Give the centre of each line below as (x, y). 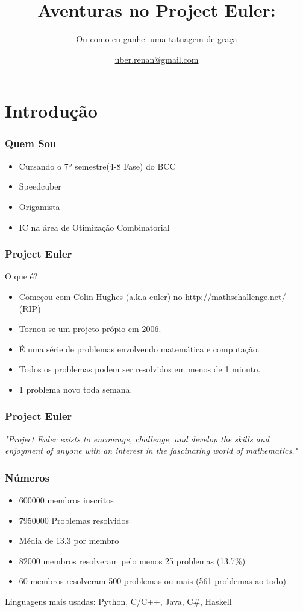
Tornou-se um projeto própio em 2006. (90, 329)
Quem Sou (31, 143)
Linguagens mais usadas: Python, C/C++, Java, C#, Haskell (118, 601)
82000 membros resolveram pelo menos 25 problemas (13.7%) (132, 560)
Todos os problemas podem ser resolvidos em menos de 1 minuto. (140, 369)
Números (27, 477)
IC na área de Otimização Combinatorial (94, 227)
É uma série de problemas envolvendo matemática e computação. (139, 349)
